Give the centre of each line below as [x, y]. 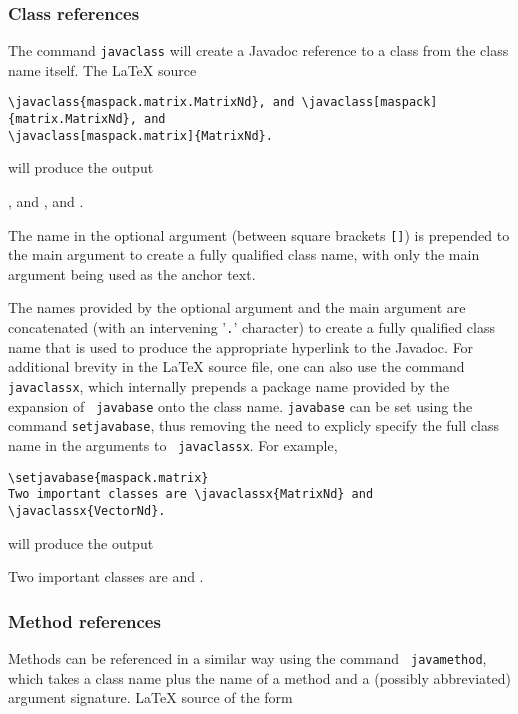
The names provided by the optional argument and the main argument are [237, 307]
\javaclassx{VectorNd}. [87, 510]
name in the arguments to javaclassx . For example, [173, 444]
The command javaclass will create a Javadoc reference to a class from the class [258, 50]
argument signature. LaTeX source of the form [150, 697]
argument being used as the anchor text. [132, 273]
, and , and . [46, 201]
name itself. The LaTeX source [102, 69]
